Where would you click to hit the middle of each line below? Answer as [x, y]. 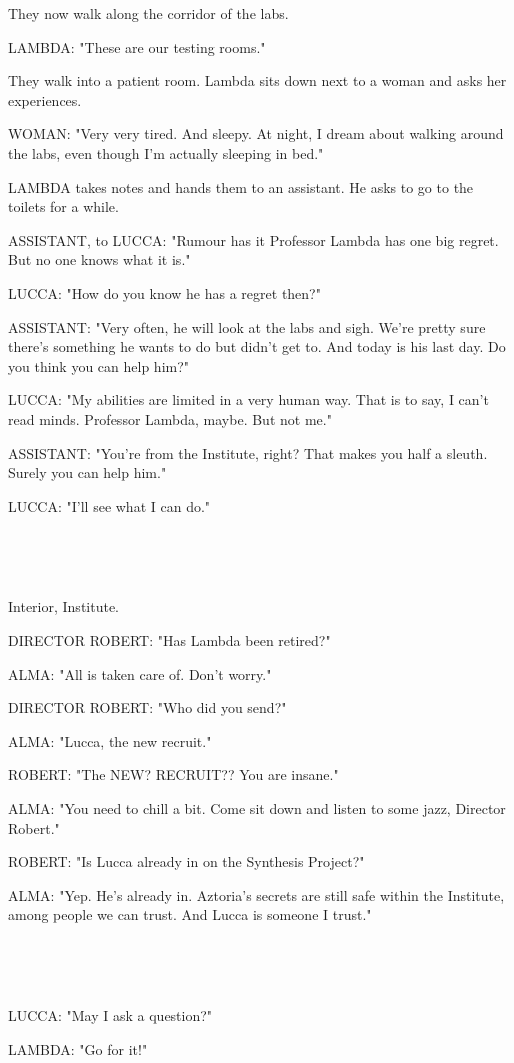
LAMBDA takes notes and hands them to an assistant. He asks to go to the [241, 186]
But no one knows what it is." [99, 259]
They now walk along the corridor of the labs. [148, 13]
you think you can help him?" [99, 365]
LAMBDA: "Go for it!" [78, 1048]
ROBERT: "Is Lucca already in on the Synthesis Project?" [186, 861]
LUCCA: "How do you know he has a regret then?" [164, 292]
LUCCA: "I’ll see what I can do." [109, 505]
